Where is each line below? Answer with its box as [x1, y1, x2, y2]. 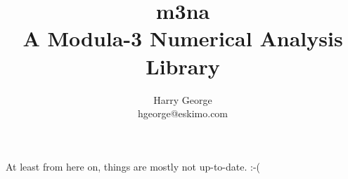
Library [146, 51, 220, 80]
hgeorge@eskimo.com [137, 106, 228, 121]
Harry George [153, 92, 212, 107]
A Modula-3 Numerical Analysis [22, 24, 343, 53]
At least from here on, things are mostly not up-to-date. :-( [6, 159, 260, 173]
